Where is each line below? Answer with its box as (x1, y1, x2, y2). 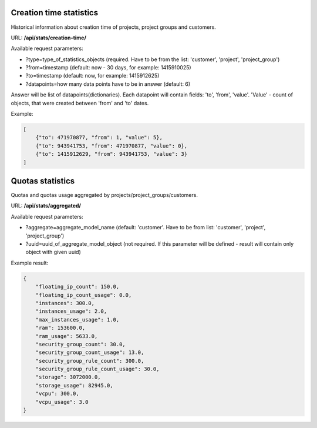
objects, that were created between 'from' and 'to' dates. (11, 99, 149, 106)
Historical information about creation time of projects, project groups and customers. (11, 24, 217, 31)
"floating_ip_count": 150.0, (35, 283, 120, 290)
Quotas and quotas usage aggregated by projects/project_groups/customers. (11, 192, 198, 199)
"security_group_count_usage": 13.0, (35, 349, 144, 356)
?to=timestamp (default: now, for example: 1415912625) (25, 72, 160, 79)
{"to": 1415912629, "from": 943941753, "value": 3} (35, 151, 188, 158)
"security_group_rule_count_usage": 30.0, (35, 366, 160, 373)
